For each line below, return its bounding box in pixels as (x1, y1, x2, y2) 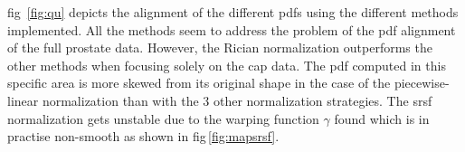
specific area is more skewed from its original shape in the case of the (7, 73, 391, 92)
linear (7, 90, 39, 109)
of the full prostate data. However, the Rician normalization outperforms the (7, 38, 432, 57)
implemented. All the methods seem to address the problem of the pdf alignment (7, 20, 456, 39)
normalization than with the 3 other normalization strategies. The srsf (42, 90, 432, 109)
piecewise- (394, 73, 450, 92)
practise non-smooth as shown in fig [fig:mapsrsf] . (7, 127, 280, 146)
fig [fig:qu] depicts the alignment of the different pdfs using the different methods (7, 3, 459, 21)
